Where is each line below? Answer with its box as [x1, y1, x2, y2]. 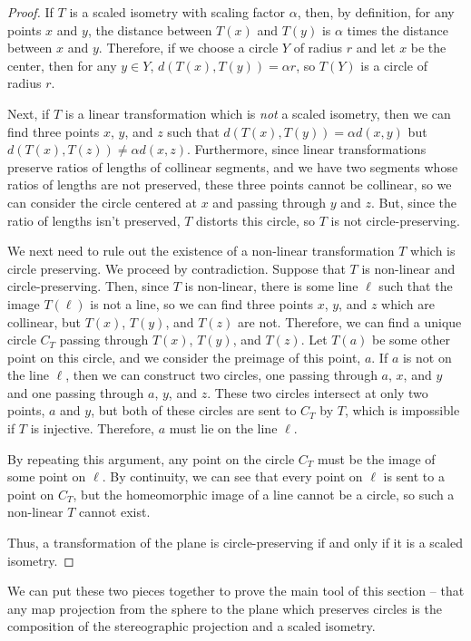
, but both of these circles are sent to [91, 401, 297, 420]
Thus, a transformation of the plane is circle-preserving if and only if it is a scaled [7, 533, 463, 552]
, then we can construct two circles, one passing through [65, 365, 378, 384]
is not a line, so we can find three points [90, 294, 313, 313]
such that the [378, 277, 453, 296]
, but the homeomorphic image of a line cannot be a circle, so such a [73, 484, 455, 503]
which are [381, 294, 435, 313]
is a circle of [360, 55, 427, 74]
